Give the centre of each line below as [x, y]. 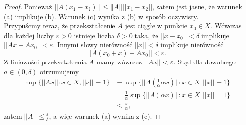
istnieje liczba [94, 35]
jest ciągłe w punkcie [156, 26]
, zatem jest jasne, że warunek [197, 6]
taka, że [146, 35]
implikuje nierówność [192, 45]
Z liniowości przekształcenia [45, 61]
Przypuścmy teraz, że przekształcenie [60, 26]
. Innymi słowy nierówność [93, 45]
